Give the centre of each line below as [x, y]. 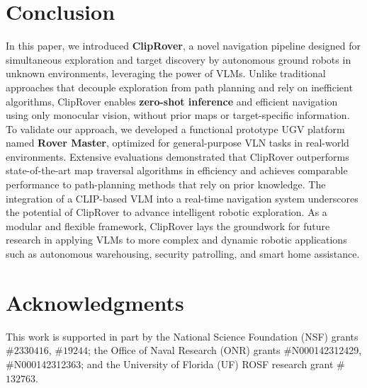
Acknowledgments [95, 302]
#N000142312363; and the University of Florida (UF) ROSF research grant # [175, 364]
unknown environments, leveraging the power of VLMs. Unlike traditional [166, 73]
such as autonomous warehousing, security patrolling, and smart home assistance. [183, 254]
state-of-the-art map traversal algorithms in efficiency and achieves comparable [177, 170]
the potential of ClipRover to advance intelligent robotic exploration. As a [166, 212]
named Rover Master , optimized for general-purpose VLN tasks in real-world [177, 143]
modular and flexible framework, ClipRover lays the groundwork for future [168, 226]
